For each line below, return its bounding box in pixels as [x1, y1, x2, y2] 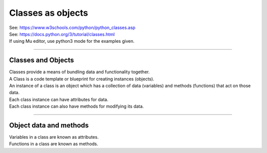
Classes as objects [9, 7, 89, 18]
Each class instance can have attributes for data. [9, 96, 109, 102]
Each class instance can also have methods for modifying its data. [9, 103, 144, 109]
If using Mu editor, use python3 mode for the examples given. [9, 38, 134, 44]
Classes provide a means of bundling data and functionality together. [9, 69, 150, 75]
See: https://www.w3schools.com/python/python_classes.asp [9, 25, 135, 31]
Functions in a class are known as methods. [9, 141, 98, 147]
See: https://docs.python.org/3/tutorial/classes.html [9, 31, 115, 37]
